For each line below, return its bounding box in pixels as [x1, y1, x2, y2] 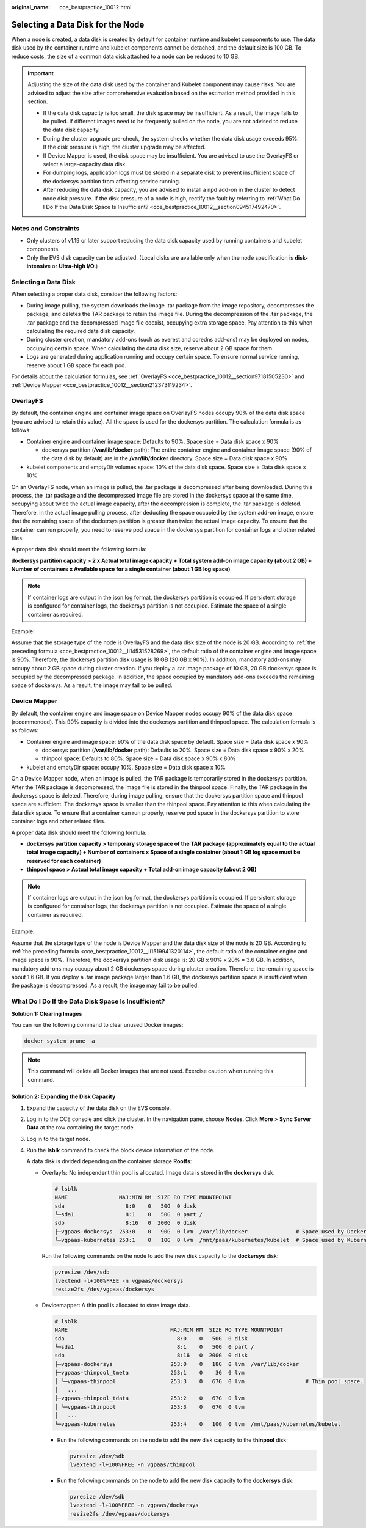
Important [27, 70, 54, 77]
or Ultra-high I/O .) [52, 263, 98, 270]
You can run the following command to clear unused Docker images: [11, 1021, 184, 1028]
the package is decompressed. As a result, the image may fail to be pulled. [11, 982, 199, 990]
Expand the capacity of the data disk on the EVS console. [26, 1104, 171, 1112]
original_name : [11, 4, 51, 10]
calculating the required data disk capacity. [26, 327, 135, 334]
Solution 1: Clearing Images [11, 1010, 82, 1017]
